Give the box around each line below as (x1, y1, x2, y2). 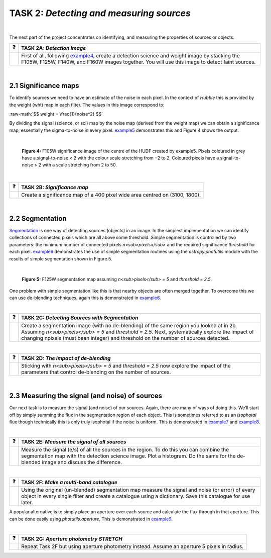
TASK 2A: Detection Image (21, 44, 86, 51)
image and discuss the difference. (42, 458, 122, 466)
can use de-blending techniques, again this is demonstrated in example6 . (9, 295, 161, 301)
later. (21, 499, 33, 506)
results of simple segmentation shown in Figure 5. (9, 255, 112, 261)
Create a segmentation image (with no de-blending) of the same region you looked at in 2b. (21, 322, 237, 329)
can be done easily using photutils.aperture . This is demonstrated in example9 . (9, 516, 173, 522)
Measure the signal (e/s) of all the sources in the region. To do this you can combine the (21, 446, 229, 453)
